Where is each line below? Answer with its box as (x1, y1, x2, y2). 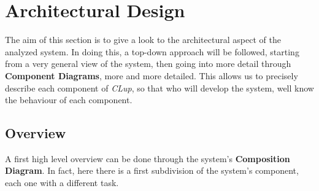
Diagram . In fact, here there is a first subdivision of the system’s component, (5, 164, 299, 177)
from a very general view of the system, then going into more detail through (5, 57, 291, 70)
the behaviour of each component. (5, 93, 133, 106)
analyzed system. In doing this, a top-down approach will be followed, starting (5, 45, 299, 58)
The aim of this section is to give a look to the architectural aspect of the (5, 33, 281, 46)
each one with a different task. (5, 176, 119, 189)
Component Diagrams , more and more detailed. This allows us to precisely (5, 69, 298, 82)
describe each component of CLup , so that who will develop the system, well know (5, 81, 314, 94)
